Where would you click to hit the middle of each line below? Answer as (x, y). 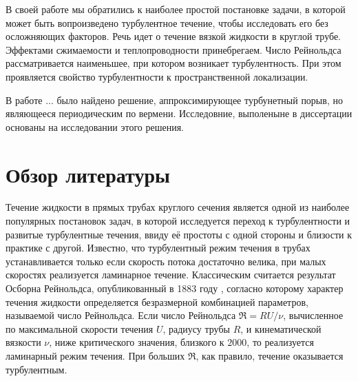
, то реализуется (280, 342)
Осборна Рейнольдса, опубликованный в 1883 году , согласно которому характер (175, 288)
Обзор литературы (88, 174)
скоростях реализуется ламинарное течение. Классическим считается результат (171, 275)
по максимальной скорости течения (80, 328)
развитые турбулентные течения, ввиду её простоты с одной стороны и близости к (179, 234)
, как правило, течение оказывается (270, 356)
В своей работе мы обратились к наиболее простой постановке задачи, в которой (176, 9)
